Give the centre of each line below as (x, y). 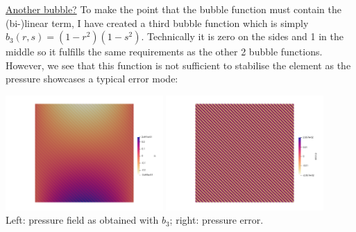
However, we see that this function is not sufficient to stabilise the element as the (178, 65)
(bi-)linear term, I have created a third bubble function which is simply (157, 23)
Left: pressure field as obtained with (82, 220)
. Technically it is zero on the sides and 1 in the (242, 36)
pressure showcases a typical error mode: (92, 79)
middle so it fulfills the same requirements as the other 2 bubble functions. (164, 52)
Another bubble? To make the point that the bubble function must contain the (173, 9)
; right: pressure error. (217, 220)
